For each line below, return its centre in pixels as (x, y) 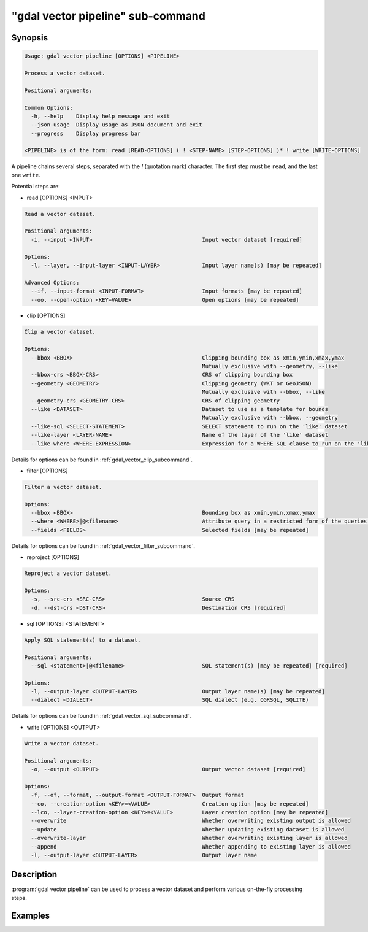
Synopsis (30, 38)
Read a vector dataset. (60, 214)
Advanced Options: (52, 283)
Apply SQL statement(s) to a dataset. (82, 640)
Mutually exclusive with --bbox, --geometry (270, 418)
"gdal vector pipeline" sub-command (108, 16)
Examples (31, 915)
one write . (26, 175)
